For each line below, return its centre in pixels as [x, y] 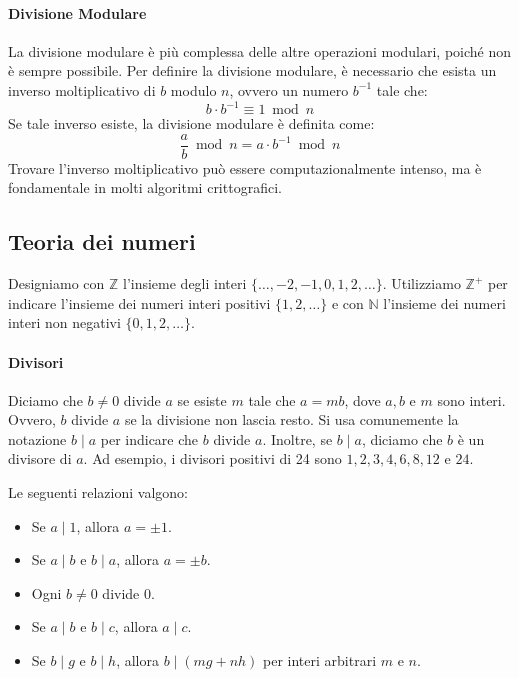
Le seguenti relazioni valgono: [98, 492]
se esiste [202, 399]
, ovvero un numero [289, 89]
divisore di [40, 458]
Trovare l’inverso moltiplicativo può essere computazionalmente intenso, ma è [245, 167]
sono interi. [471, 399]
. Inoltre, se [297, 438]
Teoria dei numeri [102, 241]
